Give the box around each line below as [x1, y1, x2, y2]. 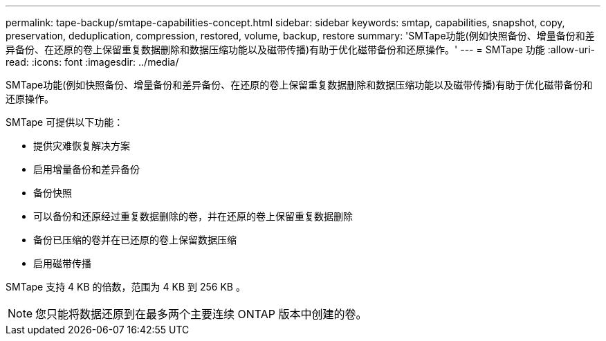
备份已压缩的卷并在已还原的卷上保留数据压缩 [33, 234, 237, 246]
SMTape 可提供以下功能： [6, 116, 124, 128]
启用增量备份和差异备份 [33, 163, 140, 175]
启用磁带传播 [33, 257, 91, 269]
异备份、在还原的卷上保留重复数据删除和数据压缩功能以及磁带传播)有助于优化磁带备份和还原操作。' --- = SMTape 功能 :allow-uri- [6, 44, 596, 55]
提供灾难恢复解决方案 [33, 140, 130, 151]
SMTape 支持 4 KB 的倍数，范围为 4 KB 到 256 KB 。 [6, 281, 246, 293]
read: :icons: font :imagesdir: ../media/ [6, 56, 179, 68]
